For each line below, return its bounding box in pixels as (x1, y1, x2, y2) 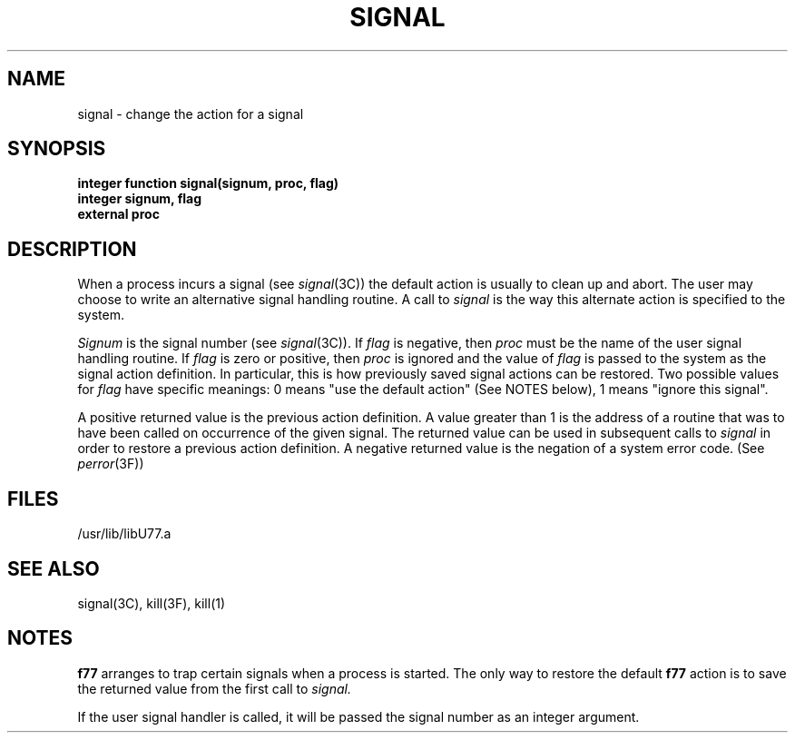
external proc (77, 206, 160, 222)
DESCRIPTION (7, 237, 137, 261)
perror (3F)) (77, 456, 144, 472)
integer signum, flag (77, 191, 202, 207)
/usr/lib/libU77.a (77, 526, 172, 542)
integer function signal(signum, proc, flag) (77, 175, 339, 192)
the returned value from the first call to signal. (77, 680, 351, 696)
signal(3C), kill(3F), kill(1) (77, 595, 226, 611)
